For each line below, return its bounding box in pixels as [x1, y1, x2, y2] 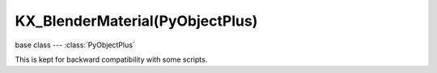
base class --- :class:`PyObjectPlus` [15, 40, 135, 50]
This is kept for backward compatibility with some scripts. [15, 55, 208, 64]
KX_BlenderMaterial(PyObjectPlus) [15, 12, 258, 30]
